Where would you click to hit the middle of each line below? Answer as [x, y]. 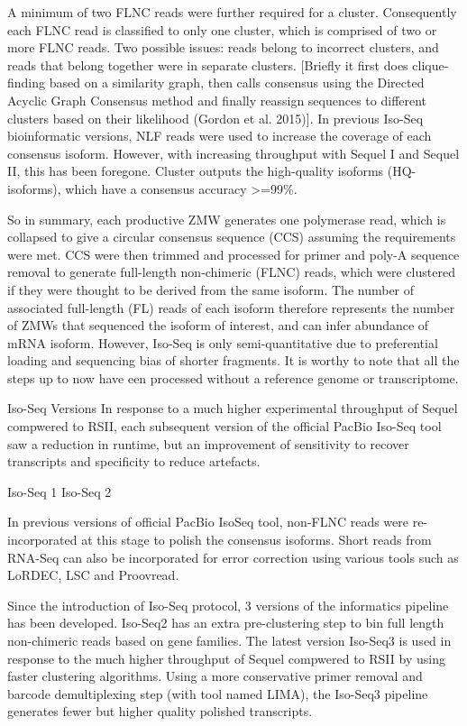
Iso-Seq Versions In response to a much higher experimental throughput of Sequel [233, 408]
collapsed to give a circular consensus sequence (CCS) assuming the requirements [232, 237]
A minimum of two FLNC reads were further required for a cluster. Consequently [232, 12]
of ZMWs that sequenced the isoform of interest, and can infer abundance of [218, 325]
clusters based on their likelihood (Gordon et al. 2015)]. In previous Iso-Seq [215, 118]
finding [27, 83]
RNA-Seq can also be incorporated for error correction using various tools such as [233, 557]
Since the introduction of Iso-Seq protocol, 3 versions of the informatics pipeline [228, 605]
